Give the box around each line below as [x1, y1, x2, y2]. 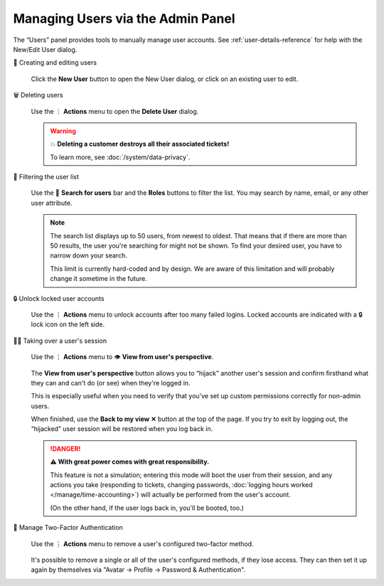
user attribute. [31, 198, 73, 207]
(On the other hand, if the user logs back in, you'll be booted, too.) [50, 504, 245, 512]
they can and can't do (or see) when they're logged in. [31, 378, 191, 387]
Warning [50, 127, 76, 135]
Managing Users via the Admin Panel [13, 11, 235, 26]
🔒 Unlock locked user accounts [13, 294, 105, 302]
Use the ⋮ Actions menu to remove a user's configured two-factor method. [31, 539, 254, 548]
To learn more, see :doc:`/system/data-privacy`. [50, 153, 191, 161]
